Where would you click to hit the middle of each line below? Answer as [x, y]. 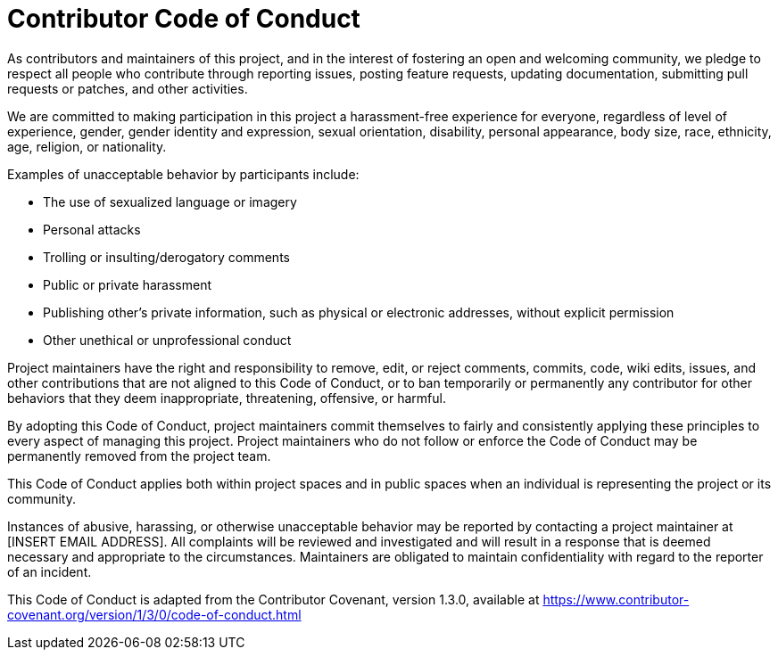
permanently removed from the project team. [139, 456]
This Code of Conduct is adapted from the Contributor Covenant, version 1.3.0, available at [273, 599]
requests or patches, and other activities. [128, 88]
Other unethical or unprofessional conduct [167, 340]
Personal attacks [92, 229]
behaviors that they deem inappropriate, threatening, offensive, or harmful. [227, 398]
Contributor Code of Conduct [184, 19]
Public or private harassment [128, 284]
